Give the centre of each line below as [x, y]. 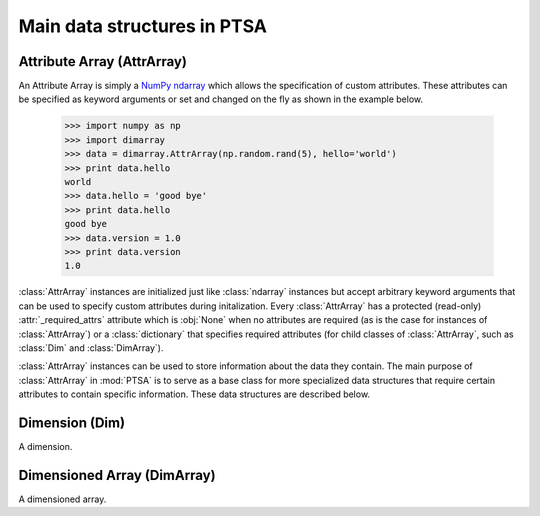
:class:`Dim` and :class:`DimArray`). [91, 347]
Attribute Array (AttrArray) [102, 61]
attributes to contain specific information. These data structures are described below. [194, 394]
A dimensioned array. [62, 499]
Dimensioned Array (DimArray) [117, 475]
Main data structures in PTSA [142, 26]
